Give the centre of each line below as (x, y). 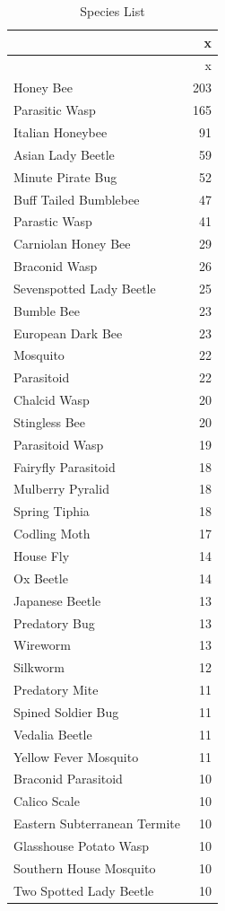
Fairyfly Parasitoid (65, 466)
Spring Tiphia (52, 511)
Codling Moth (52, 534)
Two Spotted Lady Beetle (84, 890)
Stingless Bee (50, 421)
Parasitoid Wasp (59, 444)
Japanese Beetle (57, 600)
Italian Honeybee (61, 131)
